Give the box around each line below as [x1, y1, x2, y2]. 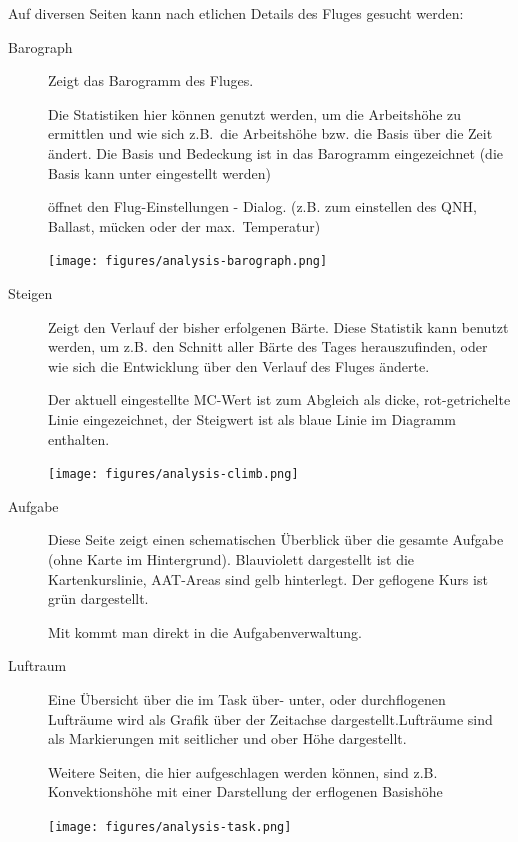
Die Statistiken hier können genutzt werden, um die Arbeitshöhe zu [48, 103, 462, 124]
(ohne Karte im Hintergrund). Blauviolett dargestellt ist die [48, 549, 415, 569]
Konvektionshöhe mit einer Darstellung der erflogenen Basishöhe [48, 781, 443, 802]
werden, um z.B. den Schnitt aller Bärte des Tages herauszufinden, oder [48, 336, 488, 357]
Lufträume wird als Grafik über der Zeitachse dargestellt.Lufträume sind [48, 708, 493, 729]
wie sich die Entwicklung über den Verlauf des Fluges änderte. [48, 355, 430, 376]
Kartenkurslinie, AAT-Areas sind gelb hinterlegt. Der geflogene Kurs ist [48, 568, 488, 589]
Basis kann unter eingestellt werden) [48, 162, 271, 183]
